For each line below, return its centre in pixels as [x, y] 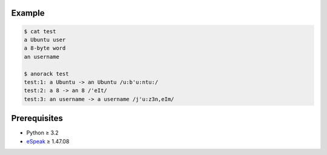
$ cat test [40, 31]
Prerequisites [37, 118]
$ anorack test [46, 74]
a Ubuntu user [45, 40]
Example [28, 13]
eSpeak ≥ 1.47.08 [48, 141]
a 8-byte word [45, 48]
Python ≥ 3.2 [42, 133]
